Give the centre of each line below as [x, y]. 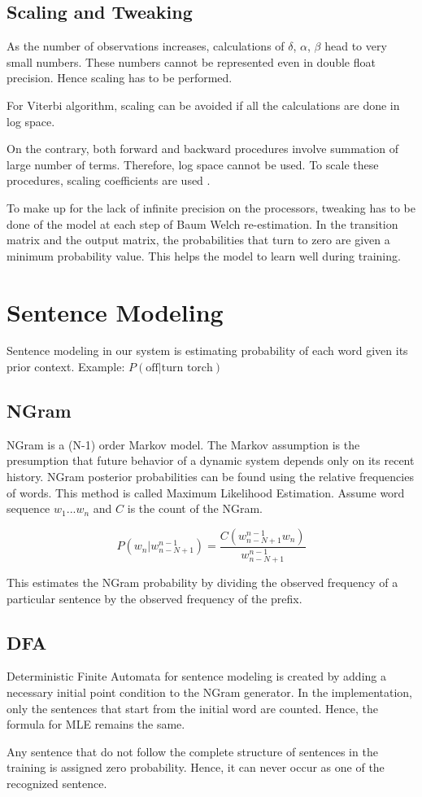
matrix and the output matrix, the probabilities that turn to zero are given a [198, 240]
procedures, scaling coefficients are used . [109, 180]
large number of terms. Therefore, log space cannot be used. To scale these [193, 164]
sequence [28, 508]
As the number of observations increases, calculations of [146, 46]
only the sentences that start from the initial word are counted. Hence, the [192, 708]
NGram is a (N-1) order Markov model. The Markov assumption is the [183, 444]
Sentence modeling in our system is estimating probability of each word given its [207, 350]
